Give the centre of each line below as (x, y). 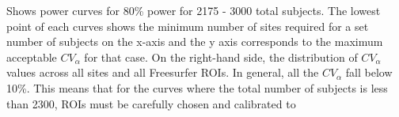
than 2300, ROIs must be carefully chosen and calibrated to (151, 103)
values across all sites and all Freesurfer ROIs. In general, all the (163, 72)
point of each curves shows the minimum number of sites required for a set (188, 26)
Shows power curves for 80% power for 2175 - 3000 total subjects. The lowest (194, 10)
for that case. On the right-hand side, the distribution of (221, 57)
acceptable (32, 57)
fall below (369, 72)
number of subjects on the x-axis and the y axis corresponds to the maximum (195, 42)
